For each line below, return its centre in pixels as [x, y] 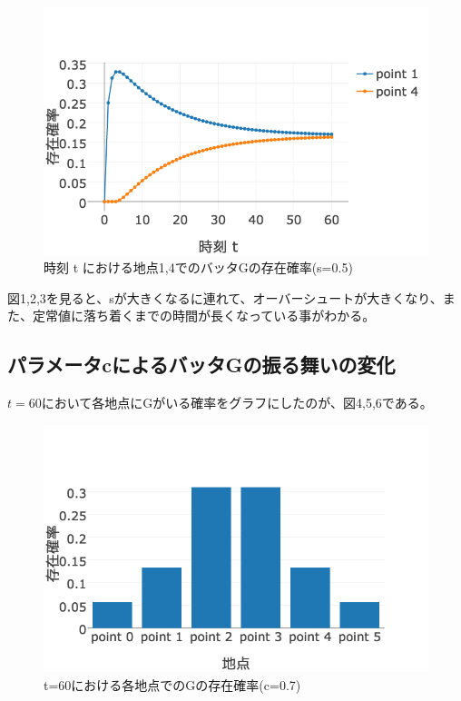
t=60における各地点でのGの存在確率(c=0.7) [172, 684]
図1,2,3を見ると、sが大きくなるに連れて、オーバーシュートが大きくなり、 [225, 297]
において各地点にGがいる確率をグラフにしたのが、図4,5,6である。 [237, 403]
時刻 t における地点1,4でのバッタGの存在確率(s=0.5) [198, 267]
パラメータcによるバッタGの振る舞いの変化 [201, 365]
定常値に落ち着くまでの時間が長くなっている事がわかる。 [204, 316]
